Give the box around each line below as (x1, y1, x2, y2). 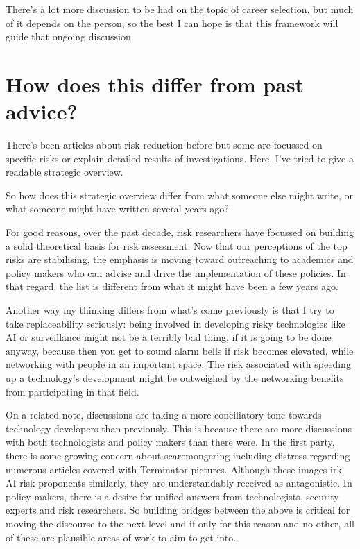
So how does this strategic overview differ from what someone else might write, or (6, 187, 354, 202)
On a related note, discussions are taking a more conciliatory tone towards (6, 407, 322, 422)
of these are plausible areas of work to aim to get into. (6, 530, 237, 544)
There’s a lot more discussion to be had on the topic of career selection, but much (6, 2, 354, 16)
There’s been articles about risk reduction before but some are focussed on (6, 137, 323, 152)
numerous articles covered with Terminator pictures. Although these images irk (6, 462, 342, 476)
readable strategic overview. (6, 164, 123, 179)
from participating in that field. (6, 384, 139, 398)
